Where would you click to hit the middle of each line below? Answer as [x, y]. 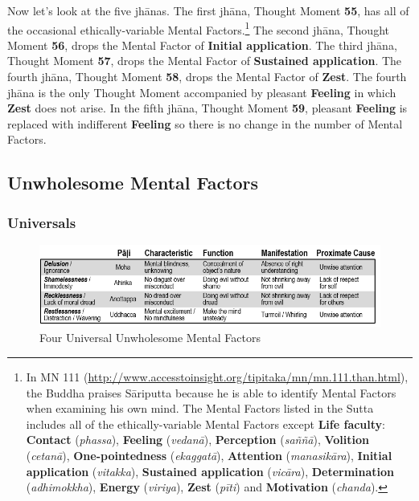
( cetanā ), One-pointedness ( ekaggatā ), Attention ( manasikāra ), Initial [209, 455]
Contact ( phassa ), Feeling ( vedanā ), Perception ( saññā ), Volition [197, 440]
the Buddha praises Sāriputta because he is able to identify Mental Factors [211, 392]
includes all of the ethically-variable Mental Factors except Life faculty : [205, 424]
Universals [42, 222]
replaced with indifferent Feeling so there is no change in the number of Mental [205, 123]
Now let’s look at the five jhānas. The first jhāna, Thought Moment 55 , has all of [208, 10]
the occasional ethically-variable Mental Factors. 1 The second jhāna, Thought [198, 28]
